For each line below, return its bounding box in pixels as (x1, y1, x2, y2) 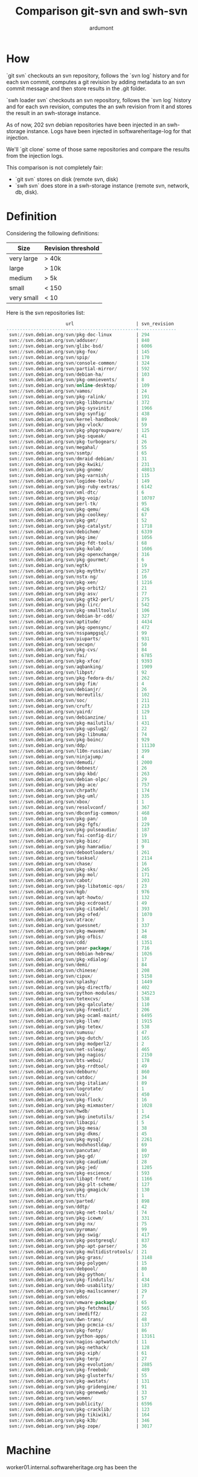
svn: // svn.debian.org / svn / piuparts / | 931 (8, 635, 150, 642)
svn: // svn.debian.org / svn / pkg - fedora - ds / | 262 (8, 675, 150, 681)
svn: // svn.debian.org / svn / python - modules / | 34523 (8, 990, 155, 996)
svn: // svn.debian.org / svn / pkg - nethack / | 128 (8, 1344, 150, 1351)
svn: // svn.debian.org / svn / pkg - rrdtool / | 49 (8, 1063, 147, 1069)
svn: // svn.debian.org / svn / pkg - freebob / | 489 (8, 1367, 150, 1373)
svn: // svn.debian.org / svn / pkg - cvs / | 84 (8, 647, 147, 653)
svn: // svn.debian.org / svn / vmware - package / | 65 (8, 1299, 147, 1305)
